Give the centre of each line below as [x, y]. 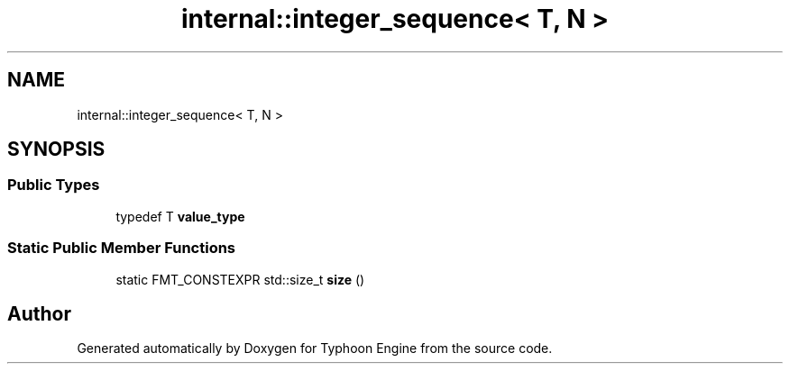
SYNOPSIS [56, 149]
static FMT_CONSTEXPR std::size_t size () [240, 279]
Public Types [54, 185]
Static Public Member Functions [122, 248]
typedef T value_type [180, 216]
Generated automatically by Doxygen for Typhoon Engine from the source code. [315, 348]
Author [39, 313]
